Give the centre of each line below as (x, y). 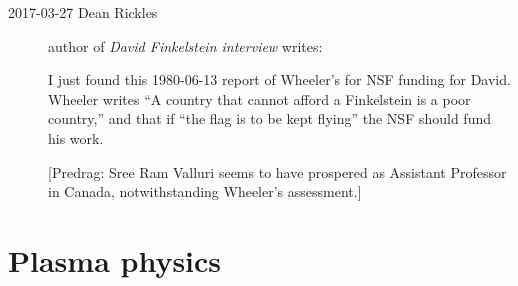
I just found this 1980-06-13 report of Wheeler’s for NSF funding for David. (279, 79)
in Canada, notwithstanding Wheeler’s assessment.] (205, 191)
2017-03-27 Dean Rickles (83, 12)
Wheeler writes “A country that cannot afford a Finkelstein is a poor (259, 98)
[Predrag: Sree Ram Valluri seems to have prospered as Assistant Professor (277, 171)
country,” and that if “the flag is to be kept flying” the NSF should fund (270, 118)
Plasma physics (115, 259)
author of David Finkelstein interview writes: (185, 45)
